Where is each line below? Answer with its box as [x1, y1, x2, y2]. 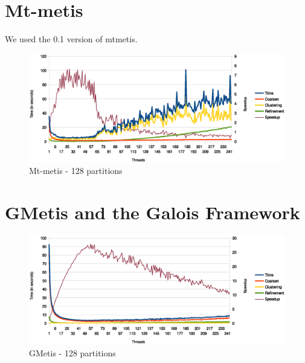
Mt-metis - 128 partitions [29, 164, 123, 177]
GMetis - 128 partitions [29, 346, 116, 359]
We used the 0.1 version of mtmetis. [5, 33, 138, 45]
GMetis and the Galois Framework [5, 200, 300, 225]
